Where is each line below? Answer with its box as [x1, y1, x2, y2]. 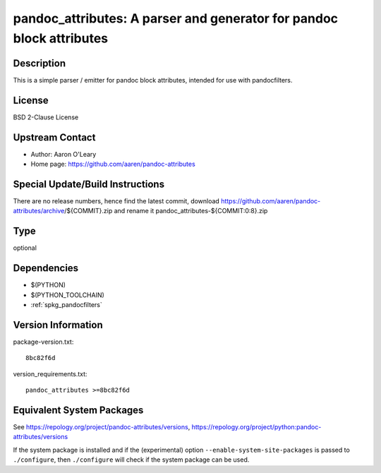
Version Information [13, 318, 103, 331]
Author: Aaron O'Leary [30, 150, 97, 158]
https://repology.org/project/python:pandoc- [191, 422, 322, 431]
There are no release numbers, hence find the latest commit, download [13, 196, 220, 205]
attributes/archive [13, 207, 65, 215]
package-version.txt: [13, 337, 74, 346]
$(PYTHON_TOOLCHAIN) [30, 290, 105, 299]
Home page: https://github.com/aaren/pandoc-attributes [30, 160, 195, 169]
